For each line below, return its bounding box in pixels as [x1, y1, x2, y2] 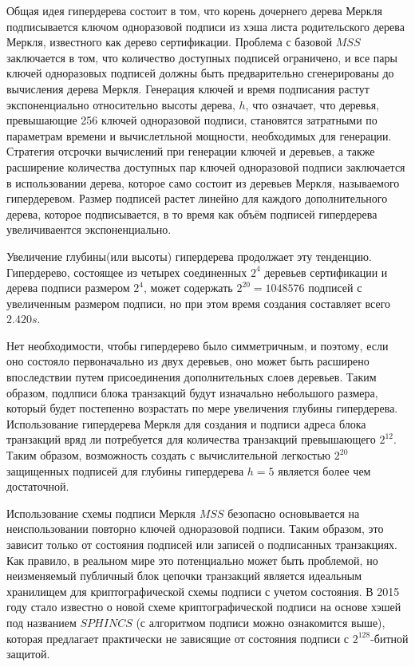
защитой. [6, 645, 50, 662]
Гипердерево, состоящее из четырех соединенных [6, 263, 247, 280]
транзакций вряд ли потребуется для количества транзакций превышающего [6, 431, 376, 448]
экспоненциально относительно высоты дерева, [6, 96, 235, 112]
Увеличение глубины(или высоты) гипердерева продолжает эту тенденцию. [6, 247, 372, 264]
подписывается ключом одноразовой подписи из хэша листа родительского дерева [6, 18, 405, 34]
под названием [6, 614, 77, 630]
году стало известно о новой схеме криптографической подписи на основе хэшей [6, 598, 401, 615]
